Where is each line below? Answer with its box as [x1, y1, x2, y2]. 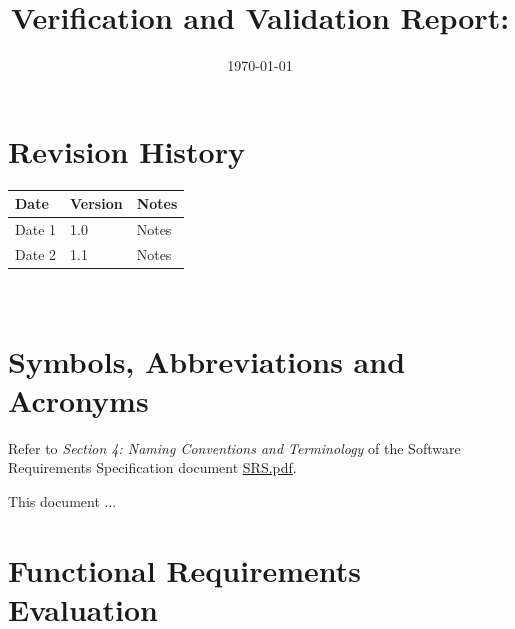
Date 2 [15, 243, 57, 264]
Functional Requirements [8, 549, 361, 590]
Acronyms [8, 379, 149, 420]
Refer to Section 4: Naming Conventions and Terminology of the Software [8, 437, 461, 458]
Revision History [8, 130, 245, 171]
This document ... [8, 491, 117, 512]
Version [70, 193, 123, 214]
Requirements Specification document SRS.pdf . [8, 457, 297, 478]
